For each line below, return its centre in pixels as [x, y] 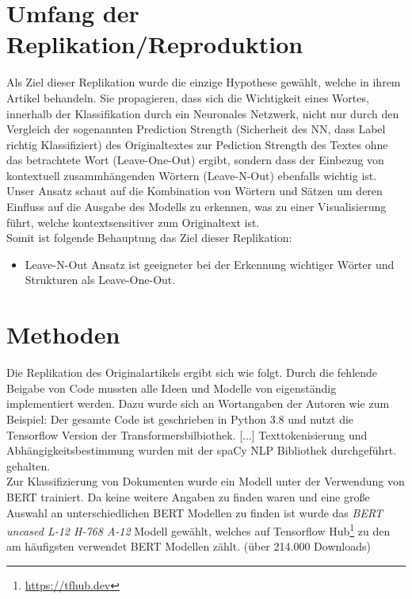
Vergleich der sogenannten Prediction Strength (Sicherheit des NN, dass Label [196, 129]
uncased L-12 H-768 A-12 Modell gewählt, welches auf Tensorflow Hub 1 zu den [198, 530]
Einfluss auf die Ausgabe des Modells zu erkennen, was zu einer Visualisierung [196, 207]
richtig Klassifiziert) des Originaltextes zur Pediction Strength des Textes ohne [197, 144]
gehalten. [29, 465]
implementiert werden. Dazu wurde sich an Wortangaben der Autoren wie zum [198, 403]
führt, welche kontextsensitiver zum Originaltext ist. [133, 222]
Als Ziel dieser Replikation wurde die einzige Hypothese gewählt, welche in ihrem [204, 82]
